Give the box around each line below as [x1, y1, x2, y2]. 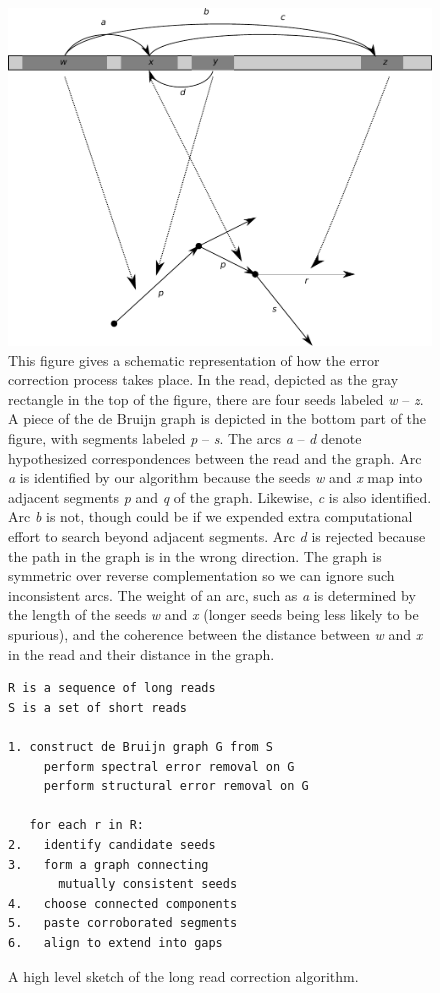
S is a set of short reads [8, 700, 187, 715]
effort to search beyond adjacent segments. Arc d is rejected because [8, 526, 426, 547]
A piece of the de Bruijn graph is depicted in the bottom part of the [8, 408, 427, 429]
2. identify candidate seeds [8, 837, 216, 852]
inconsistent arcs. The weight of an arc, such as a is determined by [8, 584, 416, 605]
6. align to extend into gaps [8, 935, 223, 950]
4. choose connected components [8, 896, 238, 911]
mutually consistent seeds [58, 877, 238, 892]
